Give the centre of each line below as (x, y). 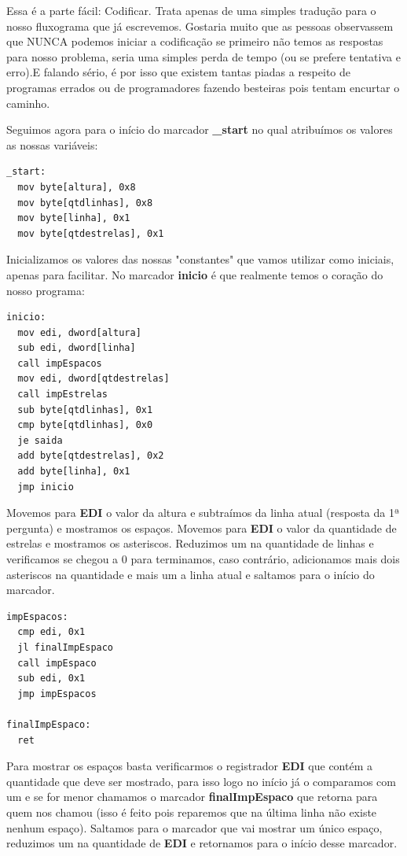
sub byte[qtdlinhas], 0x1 (85, 410)
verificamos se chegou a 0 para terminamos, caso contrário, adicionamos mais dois (203, 559)
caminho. (28, 103)
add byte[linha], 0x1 (74, 472)
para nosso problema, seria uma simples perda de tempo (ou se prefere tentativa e (203, 56)
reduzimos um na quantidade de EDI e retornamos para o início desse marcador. (202, 843)
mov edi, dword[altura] (79, 332)
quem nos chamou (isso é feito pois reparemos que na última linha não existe (192, 812)
